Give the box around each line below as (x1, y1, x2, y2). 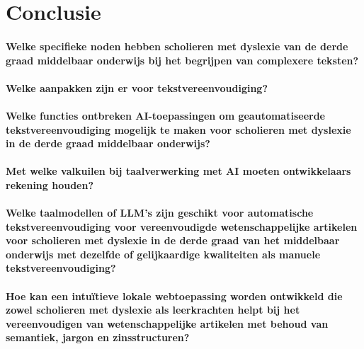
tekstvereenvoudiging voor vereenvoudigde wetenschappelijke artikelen (6, 219, 358, 234)
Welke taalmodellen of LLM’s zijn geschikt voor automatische (6, 205, 314, 220)
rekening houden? (6, 177, 94, 192)
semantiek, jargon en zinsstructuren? (6, 330, 190, 345)
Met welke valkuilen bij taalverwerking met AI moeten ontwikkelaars (6, 164, 351, 178)
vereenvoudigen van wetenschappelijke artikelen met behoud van (6, 316, 329, 331)
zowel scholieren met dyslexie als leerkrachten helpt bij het (6, 302, 300, 317)
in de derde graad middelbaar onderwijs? (6, 136, 210, 151)
